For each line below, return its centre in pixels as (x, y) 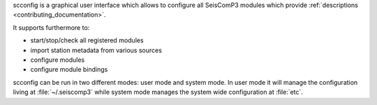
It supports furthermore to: (51, 27)
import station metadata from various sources (96, 50)
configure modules (58, 60)
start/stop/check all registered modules (87, 40)
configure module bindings (69, 70)
